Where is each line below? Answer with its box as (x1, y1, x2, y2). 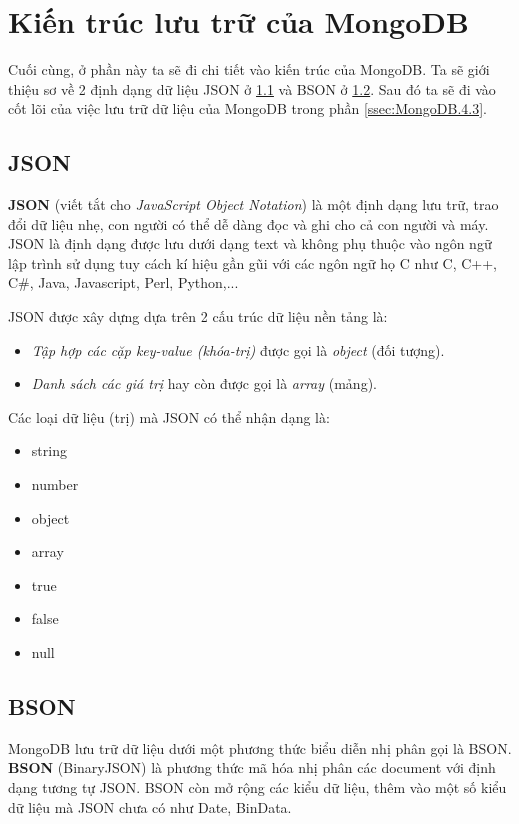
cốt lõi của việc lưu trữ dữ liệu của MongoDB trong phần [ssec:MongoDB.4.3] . (8, 98, 487, 119)
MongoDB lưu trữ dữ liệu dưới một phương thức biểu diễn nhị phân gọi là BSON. (8, 737, 512, 758)
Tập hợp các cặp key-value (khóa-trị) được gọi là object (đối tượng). (31, 339, 445, 360)
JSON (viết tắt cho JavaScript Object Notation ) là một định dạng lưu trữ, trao (8, 194, 499, 215)
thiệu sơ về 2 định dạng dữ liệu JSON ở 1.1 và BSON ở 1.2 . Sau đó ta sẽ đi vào (8, 78, 496, 99)
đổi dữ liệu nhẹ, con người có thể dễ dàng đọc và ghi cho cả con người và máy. (8, 213, 489, 234)
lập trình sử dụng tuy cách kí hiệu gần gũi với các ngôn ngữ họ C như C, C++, (8, 252, 497, 273)
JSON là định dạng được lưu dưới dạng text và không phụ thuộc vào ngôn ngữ (8, 233, 492, 254)
